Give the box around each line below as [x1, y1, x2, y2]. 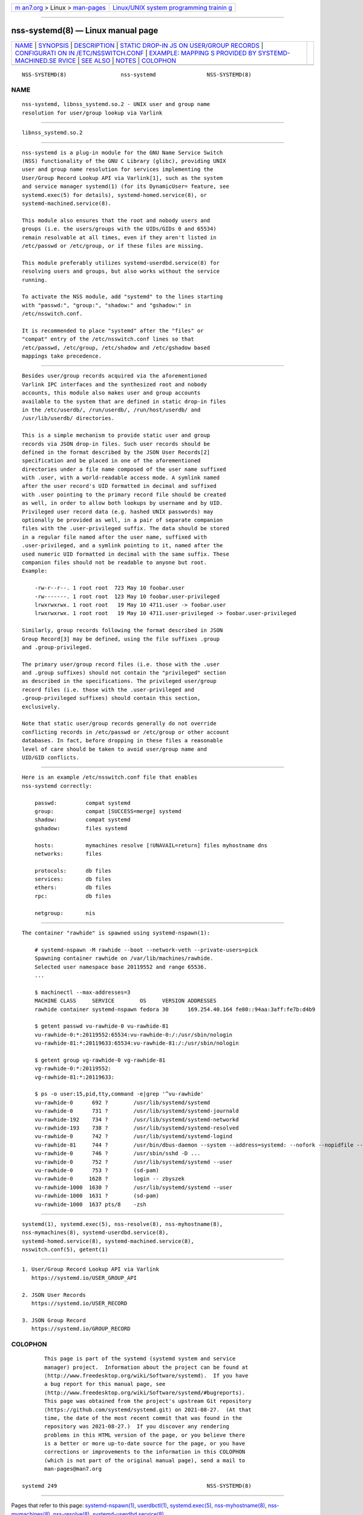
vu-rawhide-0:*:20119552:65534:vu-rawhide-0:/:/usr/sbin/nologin [34, 1031, 233, 1038]
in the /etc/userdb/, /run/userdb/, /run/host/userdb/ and [22, 406, 201, 413]
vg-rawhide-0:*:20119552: [34, 1065, 112, 1072]
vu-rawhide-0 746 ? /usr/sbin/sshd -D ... [34, 1150, 201, 1157]
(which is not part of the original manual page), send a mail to [44, 1457, 246, 1463]
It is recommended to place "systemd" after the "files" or [22, 327, 204, 334]
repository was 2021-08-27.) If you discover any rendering [44, 1423, 229, 1430]
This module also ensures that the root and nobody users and [22, 217, 211, 224]
